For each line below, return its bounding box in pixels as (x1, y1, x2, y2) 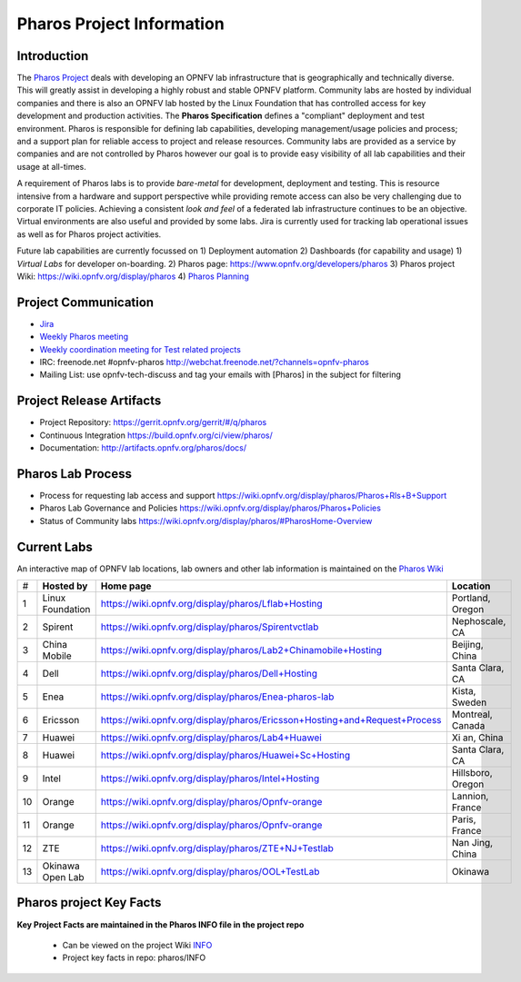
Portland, (451, 591, 491, 604)
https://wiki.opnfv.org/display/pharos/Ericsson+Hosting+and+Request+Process (100, 714, 442, 727)
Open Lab (42, 871, 85, 884)
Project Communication (16, 294, 155, 310)
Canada (451, 719, 486, 732)
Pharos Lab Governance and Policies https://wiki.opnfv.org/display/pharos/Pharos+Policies (39, 502, 382, 513)
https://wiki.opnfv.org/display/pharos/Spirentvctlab (100, 620, 319, 633)
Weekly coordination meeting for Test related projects (39, 343, 241, 354)
